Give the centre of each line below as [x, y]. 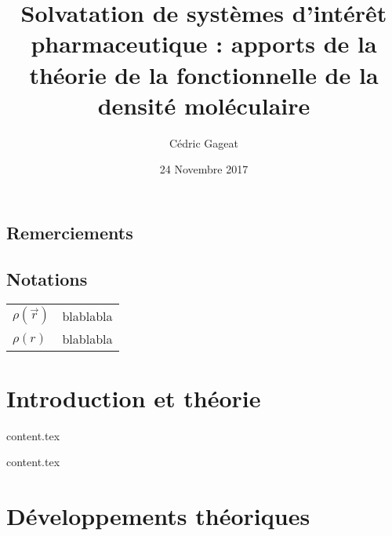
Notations [47, 278]
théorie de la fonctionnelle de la [204, 74]
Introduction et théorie [134, 397]
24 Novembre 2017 [204, 169]
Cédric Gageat [204, 142]
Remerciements [70, 232]
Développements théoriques [158, 515]
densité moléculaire [204, 105]
